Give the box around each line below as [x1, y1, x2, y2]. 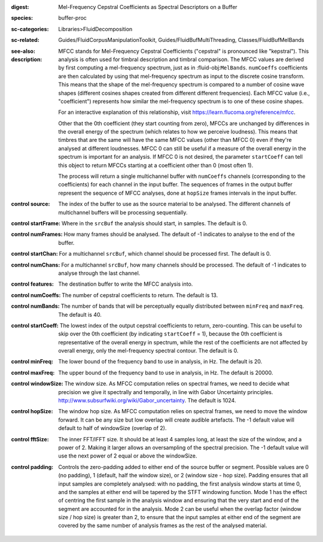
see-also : [11, 47, 36, 54]
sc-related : [11, 37, 40, 44]
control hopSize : [11, 408, 53, 415]
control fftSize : [11, 435, 49, 443]
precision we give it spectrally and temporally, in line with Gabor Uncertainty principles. [58, 388, 273, 395]
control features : [11, 280, 54, 287]
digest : [11, 4, 29, 10]
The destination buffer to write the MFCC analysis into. [58, 280, 193, 287]
